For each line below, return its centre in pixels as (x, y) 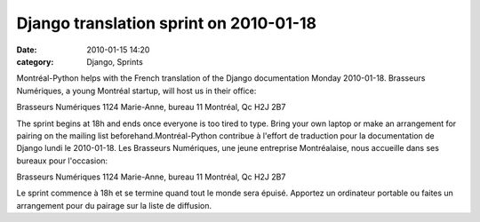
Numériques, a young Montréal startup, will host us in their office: (136, 91)
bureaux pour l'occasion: (62, 161)
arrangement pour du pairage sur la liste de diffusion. (114, 205)
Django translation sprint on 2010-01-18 (167, 23)
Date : (27, 50)
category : (35, 61)
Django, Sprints (115, 61)
